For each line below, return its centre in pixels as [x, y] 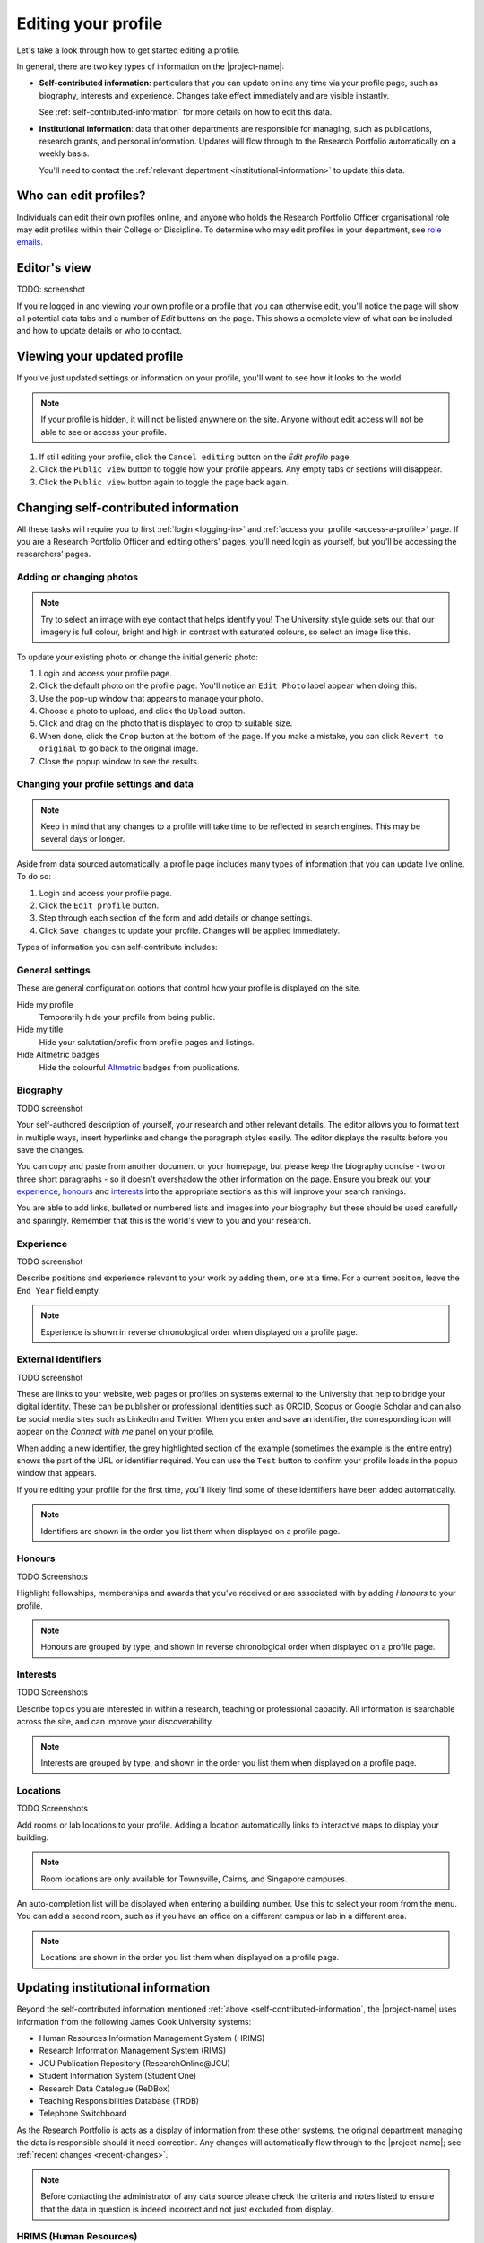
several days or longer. [83, 839]
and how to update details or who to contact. [99, 331]
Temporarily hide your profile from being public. [127, 1017]
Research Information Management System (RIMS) [133, 2051]
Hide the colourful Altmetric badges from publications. [140, 1067]
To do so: [34, 877]
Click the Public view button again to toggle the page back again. [164, 482]
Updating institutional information [113, 1988]
